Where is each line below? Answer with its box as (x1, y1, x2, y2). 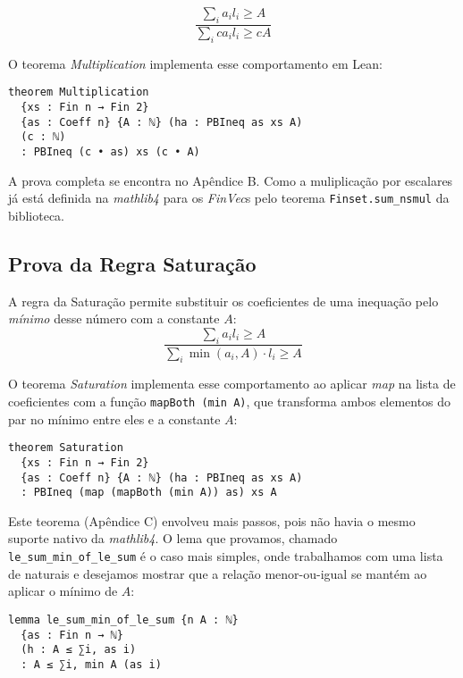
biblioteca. (8, 205, 65, 224)
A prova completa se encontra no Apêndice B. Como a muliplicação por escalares (8, 171, 453, 189)
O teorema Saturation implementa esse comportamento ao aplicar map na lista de (8, 374, 456, 393)
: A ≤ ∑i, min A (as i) (21, 657, 162, 671)
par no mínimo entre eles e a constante (8, 409, 221, 428)
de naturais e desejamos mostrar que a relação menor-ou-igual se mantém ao (8, 564, 427, 582)
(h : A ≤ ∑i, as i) (21, 643, 137, 657)
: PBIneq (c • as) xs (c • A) (21, 145, 200, 158)
